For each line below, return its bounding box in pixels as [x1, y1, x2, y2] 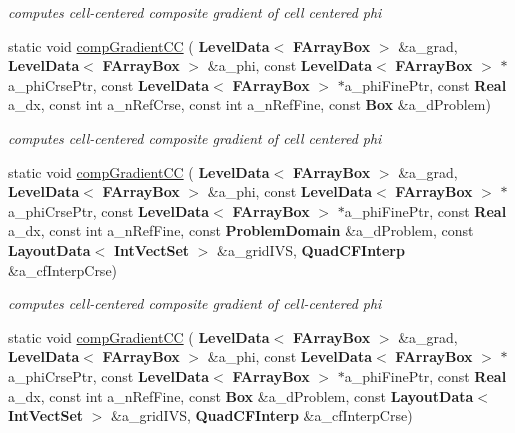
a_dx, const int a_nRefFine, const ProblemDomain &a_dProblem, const [8, 220, 474, 241]
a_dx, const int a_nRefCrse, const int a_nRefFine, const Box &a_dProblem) [8, 94, 491, 115]
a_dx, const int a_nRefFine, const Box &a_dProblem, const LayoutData [8, 385, 474, 406]
